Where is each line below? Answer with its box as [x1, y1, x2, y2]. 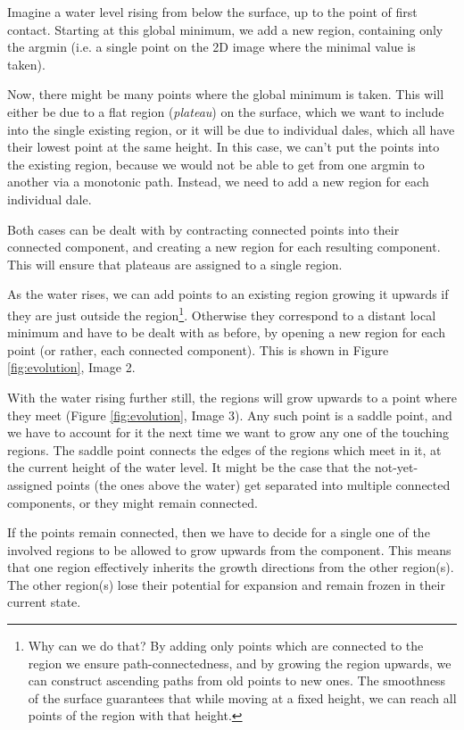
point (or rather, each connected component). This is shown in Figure [7, 340, 389, 359]
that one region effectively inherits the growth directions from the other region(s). [7, 558, 454, 577]
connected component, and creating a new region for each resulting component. [7, 237, 441, 256]
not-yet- [374, 458, 418, 477]
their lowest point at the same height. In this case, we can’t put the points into [7, 137, 440, 156]
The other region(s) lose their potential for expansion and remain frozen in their [7, 575, 445, 593]
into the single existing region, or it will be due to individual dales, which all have [7, 120, 455, 138]
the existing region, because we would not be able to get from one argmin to [7, 154, 425, 173]
